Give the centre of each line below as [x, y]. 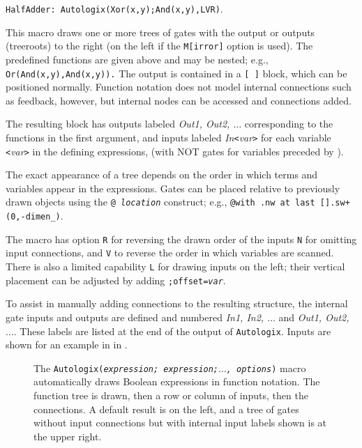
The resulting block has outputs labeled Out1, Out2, [118, 124]
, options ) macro [266, 368]
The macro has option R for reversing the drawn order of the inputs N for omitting [181, 239]
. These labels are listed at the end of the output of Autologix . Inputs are [172, 331]
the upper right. [68, 436]
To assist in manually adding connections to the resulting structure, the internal [177, 303]
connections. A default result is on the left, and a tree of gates [166, 409]
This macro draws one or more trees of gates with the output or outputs [160, 32]
